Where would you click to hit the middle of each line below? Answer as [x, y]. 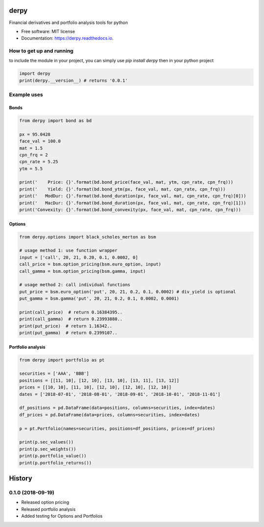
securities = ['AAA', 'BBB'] [54, 374]
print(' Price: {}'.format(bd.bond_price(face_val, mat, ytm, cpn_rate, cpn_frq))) [126, 182]
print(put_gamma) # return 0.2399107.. [68, 333]
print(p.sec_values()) [46, 442]
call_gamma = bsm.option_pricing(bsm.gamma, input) [83, 271]
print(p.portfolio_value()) [53, 456]
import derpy [35, 74]
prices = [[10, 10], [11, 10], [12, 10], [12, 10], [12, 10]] [95, 387]
